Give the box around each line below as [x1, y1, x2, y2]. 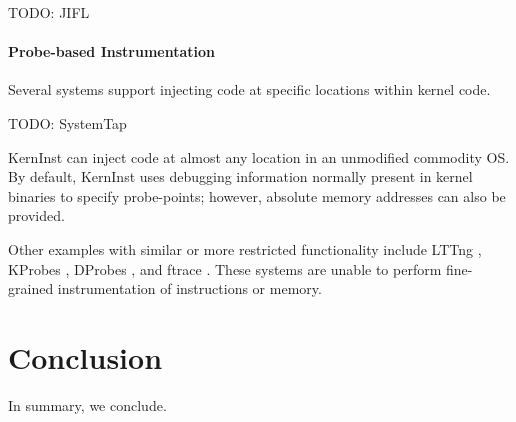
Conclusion [8, 336, 163, 377]
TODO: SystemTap [8, 112, 127, 133]
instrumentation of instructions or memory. [57, 278, 322, 299]
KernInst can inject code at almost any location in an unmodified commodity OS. [8, 146, 510, 167]
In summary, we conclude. [8, 394, 167, 415]
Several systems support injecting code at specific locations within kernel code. [8, 79, 491, 100]
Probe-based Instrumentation [8, 41, 215, 62]
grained [8, 278, 54, 299]
